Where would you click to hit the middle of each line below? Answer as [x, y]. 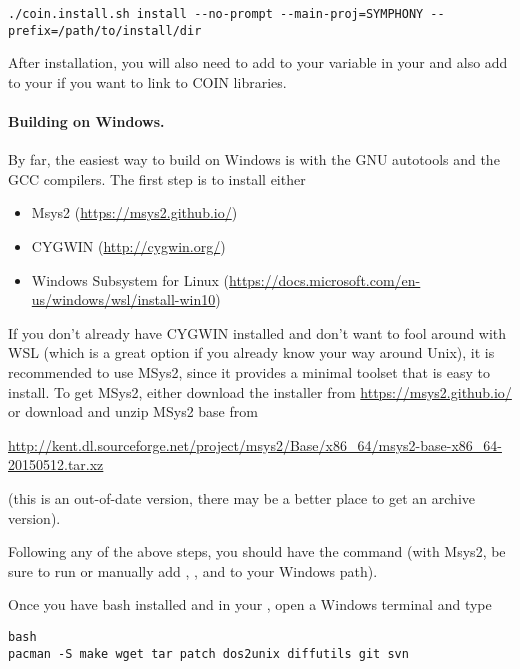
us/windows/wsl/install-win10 [123, 299]
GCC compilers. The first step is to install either [157, 178]
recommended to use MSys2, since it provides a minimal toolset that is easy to [249, 372]
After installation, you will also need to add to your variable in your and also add [258, 62]
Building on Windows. [86, 121]
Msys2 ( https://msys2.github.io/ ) [134, 212]
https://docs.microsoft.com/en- [325, 279]
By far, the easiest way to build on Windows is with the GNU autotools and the [254, 159]
